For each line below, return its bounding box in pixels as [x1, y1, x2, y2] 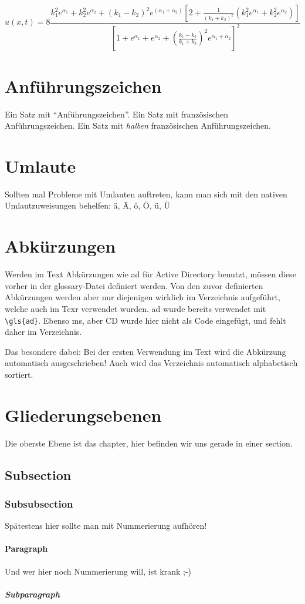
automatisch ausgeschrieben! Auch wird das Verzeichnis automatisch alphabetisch [5, 357, 298, 369]
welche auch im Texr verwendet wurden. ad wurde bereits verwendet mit [5, 302, 266, 314]
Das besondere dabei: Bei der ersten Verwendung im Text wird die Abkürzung [5, 345, 286, 357]
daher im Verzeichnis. [5, 326, 82, 338]
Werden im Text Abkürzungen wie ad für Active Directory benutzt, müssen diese [5, 268, 296, 280]
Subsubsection [5, 496, 73, 511]
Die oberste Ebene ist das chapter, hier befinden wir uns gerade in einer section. [5, 437, 293, 449]
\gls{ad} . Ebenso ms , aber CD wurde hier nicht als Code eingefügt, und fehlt [5, 314, 286, 326]
